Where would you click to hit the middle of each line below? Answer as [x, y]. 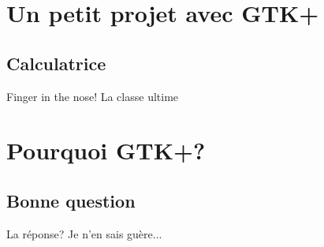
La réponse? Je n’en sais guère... [84, 233]
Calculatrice [56, 63]
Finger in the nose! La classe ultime [93, 96]
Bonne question [71, 200]
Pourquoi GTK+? [106, 150]
